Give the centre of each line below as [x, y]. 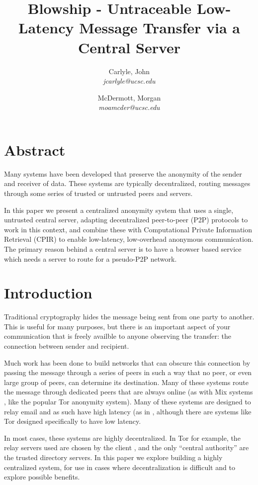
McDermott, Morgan [129, 97]
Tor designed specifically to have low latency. [73, 421]
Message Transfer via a [160, 28]
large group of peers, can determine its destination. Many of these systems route [126, 382]
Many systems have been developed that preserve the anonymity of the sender [123, 173]
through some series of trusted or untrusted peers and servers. [98, 193]
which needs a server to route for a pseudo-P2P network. [90, 258]
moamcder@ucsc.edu [129, 107]
